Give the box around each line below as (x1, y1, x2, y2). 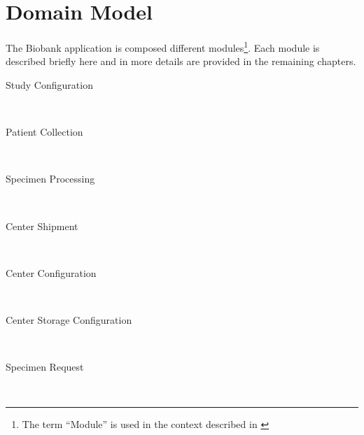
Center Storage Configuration (6, 312, 132, 327)
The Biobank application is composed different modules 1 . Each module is (6, 38, 320, 55)
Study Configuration (6, 77, 93, 92)
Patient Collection (6, 124, 83, 139)
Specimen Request (6, 359, 84, 374)
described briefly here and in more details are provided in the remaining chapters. (6, 54, 356, 69)
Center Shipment (6, 218, 78, 233)
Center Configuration (6, 265, 97, 280)
